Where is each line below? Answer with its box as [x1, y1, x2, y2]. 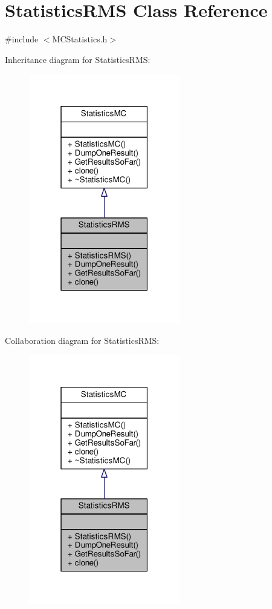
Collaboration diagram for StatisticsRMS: [5, 334, 160, 346]
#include [5, 33, 39, 45]
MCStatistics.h [52, 33, 108, 45]
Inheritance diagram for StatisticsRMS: [5, 53, 151, 65]
